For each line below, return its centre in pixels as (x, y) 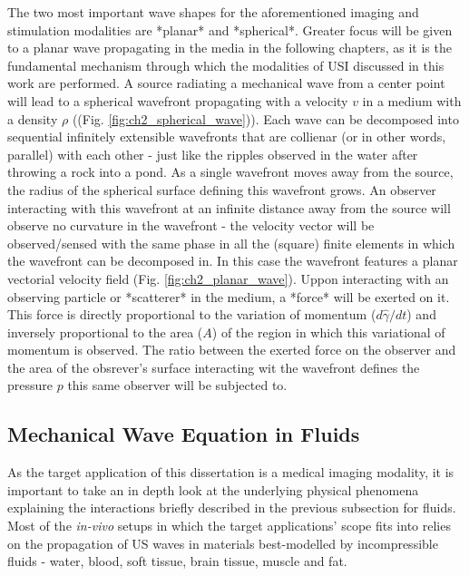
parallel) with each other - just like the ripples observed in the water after (213, 154)
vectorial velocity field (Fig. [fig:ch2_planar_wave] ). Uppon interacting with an (228, 278)
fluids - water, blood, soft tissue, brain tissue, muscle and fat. (177, 561)
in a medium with (412, 100)
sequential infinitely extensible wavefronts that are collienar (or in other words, (227, 137)
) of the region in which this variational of (328, 332)
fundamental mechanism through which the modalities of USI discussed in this (226, 65)
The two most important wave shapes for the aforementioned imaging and (213, 12)
